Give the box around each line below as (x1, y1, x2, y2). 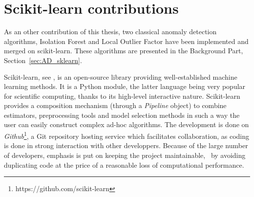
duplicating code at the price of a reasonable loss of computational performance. (4, 159, 244, 170)
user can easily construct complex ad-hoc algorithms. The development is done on (4, 119, 249, 130)
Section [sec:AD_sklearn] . (4, 55, 82, 65)
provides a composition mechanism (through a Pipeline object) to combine (4, 100, 227, 110)
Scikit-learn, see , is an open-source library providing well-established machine (4, 71, 237, 82)
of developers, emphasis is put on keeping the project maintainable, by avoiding (4, 150, 246, 160)
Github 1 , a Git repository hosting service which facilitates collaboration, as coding (4, 130, 250, 141)
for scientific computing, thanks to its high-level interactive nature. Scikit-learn (4, 90, 240, 101)
